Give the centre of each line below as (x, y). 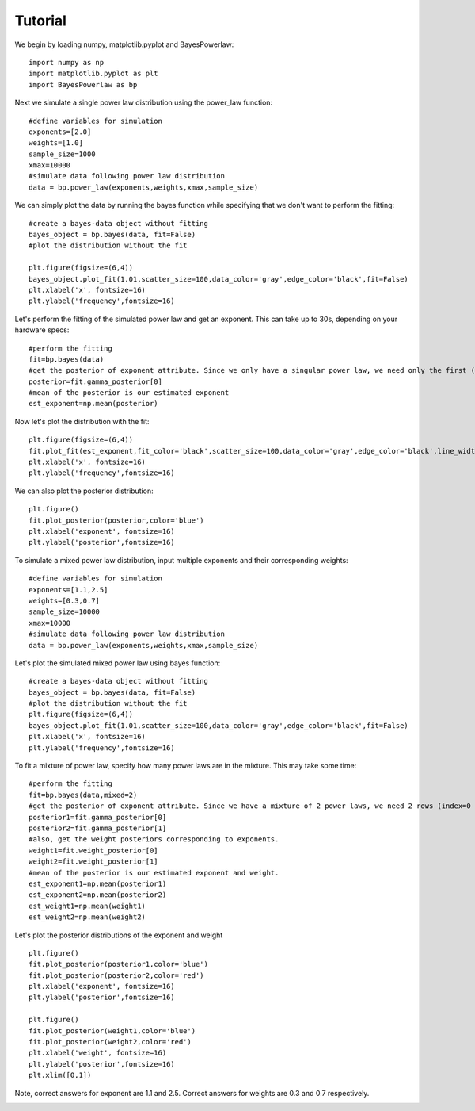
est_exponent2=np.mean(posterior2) (98, 895)
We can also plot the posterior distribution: (84, 491)
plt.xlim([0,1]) (60, 1075)
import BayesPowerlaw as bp (83, 84)
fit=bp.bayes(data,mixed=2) (83, 795)
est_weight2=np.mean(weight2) (87, 917)
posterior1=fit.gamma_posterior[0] (98, 817)
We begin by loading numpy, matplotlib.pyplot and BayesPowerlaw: (124, 44)
